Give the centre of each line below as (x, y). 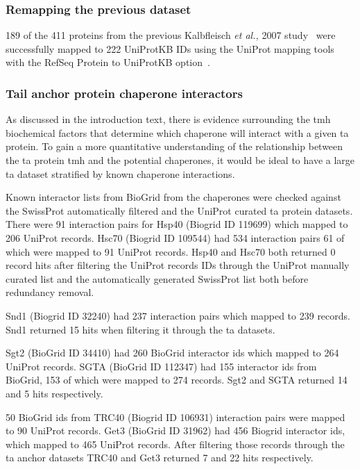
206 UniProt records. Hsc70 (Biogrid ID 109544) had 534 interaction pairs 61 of (175, 237)
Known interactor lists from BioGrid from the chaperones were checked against (173, 197)
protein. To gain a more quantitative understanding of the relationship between (174, 146)
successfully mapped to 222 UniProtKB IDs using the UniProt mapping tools (170, 48)
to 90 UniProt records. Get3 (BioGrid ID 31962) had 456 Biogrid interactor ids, (175, 430)
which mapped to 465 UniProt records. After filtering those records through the (175, 444)
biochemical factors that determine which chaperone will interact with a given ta (177, 132)
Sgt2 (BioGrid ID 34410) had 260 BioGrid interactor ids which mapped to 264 (172, 353)
